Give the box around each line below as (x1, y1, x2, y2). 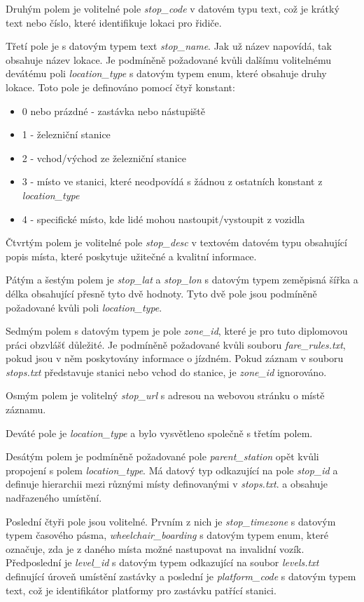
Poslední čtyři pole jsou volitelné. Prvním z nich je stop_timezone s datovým (6, 514, 336, 528)
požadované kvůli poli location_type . (6, 300, 162, 314)
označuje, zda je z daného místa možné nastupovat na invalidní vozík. (6, 541, 304, 556)
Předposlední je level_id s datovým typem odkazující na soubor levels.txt (6, 555, 319, 570)
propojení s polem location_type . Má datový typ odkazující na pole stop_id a (6, 462, 338, 477)
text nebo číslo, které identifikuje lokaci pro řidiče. (6, 15, 222, 29)
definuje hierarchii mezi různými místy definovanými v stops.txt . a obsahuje (6, 476, 328, 491)
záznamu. (6, 402, 46, 417)
